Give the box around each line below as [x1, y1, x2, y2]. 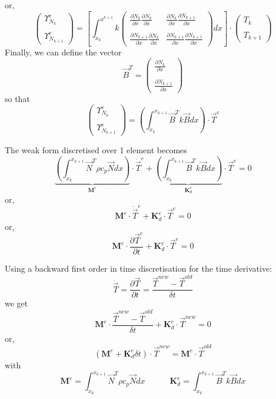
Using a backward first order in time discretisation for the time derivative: [5, 262, 272, 274]
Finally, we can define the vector [5, 45, 122, 58]
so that [5, 92, 30, 104]
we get [5, 297, 28, 309]
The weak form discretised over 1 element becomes [5, 144, 187, 156]
